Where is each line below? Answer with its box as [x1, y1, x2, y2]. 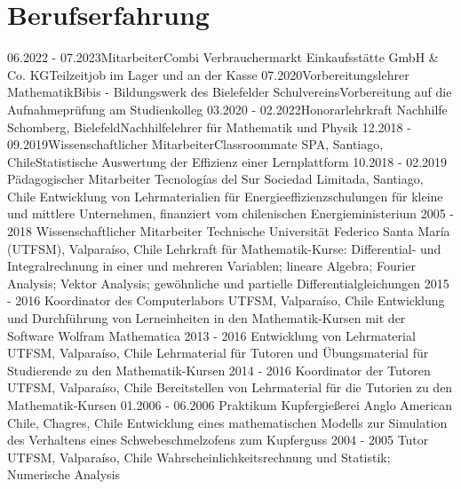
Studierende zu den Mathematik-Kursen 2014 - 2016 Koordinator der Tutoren [7, 360, 431, 379]
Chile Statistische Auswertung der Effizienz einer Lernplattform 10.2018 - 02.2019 [7, 152, 448, 170]
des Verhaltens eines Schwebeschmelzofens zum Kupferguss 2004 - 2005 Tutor [7, 430, 429, 449]
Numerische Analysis [7, 465, 121, 484]
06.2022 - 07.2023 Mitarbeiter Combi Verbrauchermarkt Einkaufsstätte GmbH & [7, 48, 439, 67]
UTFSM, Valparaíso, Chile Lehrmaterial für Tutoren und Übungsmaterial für [7, 343, 429, 362]
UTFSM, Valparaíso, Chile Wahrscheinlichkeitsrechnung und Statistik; [7, 447, 391, 466]
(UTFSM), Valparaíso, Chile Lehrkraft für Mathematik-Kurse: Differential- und [7, 239, 441, 257]
